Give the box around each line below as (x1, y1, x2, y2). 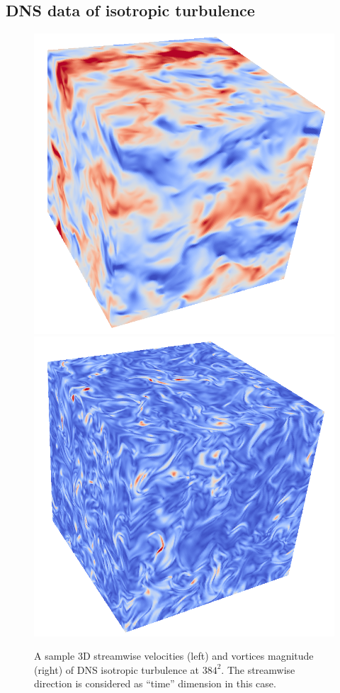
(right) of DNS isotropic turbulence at (34, 662, 199, 677)
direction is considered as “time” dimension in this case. (34, 676, 276, 691)
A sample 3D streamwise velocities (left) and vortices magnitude (34, 648, 314, 663)
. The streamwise (221, 662, 295, 677)
